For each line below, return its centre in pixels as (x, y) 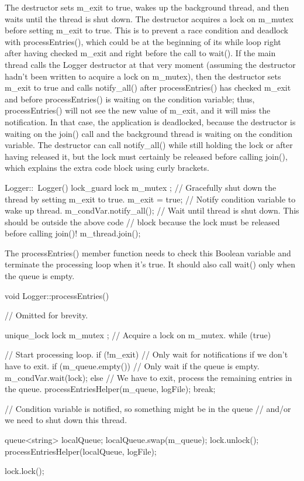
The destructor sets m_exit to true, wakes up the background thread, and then (147, 7)
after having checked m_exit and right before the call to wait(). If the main (140, 53)
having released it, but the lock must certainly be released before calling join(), (146, 156)
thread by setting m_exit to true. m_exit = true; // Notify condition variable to (150, 199)
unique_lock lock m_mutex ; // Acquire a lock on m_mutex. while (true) (138, 334)
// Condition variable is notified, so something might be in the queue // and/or (148, 408)
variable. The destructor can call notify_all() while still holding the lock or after (149, 145)
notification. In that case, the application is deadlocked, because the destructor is (150, 121)
